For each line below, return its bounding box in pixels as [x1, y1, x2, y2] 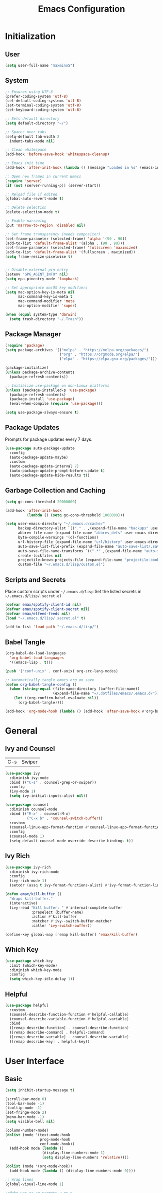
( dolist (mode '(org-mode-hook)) [5, 1164, 73, 1169]
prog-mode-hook [39, 1137, 70, 1142]
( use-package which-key [5, 958, 53, 963]
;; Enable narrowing [5, 218, 47, 223]
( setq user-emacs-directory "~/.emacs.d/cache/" [5, 522, 105, 526]
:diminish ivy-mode [9, 775, 49, 780]
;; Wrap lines [5, 1177, 34, 1182]
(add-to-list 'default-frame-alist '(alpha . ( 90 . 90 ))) [5, 241, 125, 246]
